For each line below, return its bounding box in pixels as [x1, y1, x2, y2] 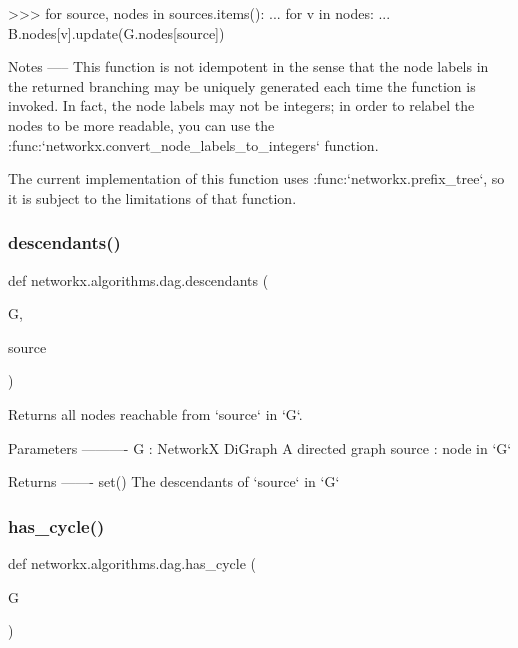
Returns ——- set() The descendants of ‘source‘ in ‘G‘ [8, 471, 340, 492]
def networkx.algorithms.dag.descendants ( [8, 269, 269, 290]
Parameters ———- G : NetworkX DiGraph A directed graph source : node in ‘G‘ [8, 437, 512, 458]
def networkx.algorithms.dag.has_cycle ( [8, 552, 256, 573]
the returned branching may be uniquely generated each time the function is [8, 75, 476, 96]
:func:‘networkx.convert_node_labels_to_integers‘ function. [8, 134, 379, 155]
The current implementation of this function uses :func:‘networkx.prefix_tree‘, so [8, 168, 505, 189]
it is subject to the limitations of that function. [8, 187, 297, 208]
